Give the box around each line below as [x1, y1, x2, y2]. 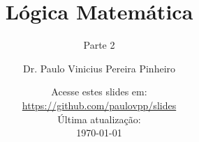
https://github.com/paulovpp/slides [22, 97, 177, 112]
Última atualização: [57, 111, 141, 126]
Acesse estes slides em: [51, 84, 147, 99]
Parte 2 [83, 38, 115, 52]
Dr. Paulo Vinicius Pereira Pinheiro [22, 61, 176, 75]
